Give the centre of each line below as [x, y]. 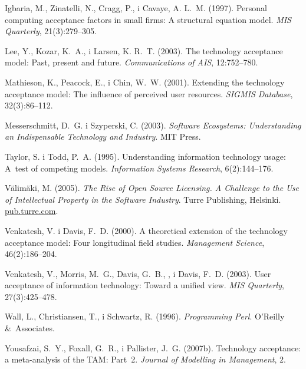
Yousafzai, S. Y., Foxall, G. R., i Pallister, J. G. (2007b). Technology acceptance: [153, 347]
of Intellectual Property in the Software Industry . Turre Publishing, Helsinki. [143, 199]
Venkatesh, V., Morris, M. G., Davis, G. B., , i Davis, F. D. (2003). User [138, 273]
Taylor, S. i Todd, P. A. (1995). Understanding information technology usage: [145, 156]
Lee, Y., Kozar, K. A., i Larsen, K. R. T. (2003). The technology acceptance [144, 50]
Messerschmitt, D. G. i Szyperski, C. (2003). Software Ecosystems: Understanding [153, 125]
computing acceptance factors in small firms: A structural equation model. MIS [148, 19]
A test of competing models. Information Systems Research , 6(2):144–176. [139, 168]
